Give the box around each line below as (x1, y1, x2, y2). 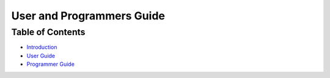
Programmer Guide (26, 60, 75, 68)
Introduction (26, 44, 57, 51)
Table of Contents (11, 27, 86, 37)
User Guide (26, 52, 56, 59)
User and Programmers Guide (11, 9, 165, 22)
